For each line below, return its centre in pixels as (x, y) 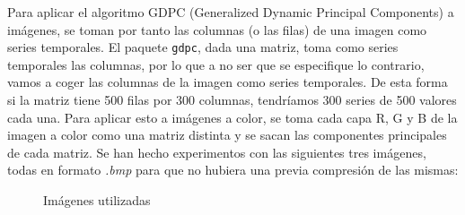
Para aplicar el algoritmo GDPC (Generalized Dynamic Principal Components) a (231, 12)
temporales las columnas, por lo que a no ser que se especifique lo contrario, (216, 64)
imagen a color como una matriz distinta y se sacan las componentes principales (227, 135)
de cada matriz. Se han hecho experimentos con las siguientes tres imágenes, (217, 152)
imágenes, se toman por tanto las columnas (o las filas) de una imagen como (217, 29)
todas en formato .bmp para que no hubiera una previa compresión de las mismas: (233, 170)
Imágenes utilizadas (97, 200)
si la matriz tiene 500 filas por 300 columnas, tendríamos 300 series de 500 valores (232, 100)
